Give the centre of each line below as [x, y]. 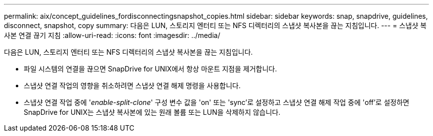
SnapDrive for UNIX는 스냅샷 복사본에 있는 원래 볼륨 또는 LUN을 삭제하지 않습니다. [152, 112]
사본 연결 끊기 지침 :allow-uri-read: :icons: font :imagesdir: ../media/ [112, 35]
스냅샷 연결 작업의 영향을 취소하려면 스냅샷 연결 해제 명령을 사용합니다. [132, 85]
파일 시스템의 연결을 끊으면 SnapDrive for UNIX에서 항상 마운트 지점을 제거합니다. [151, 69]
